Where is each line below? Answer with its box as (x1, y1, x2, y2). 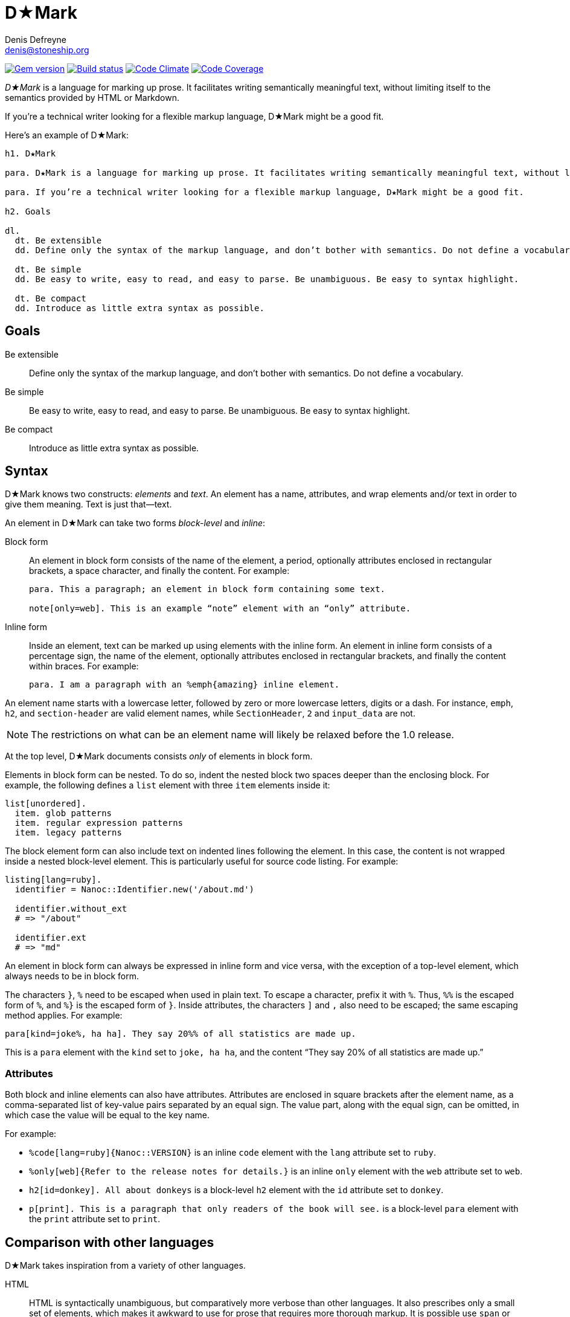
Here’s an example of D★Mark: (5, 129, 129, 140)
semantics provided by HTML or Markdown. (5, 92, 179, 103)
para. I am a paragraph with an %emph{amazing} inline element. (29, 680, 340, 690)
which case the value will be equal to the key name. (5, 1110, 210, 1121)
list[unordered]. (5, 799, 86, 809)
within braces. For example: (29, 661, 139, 672)
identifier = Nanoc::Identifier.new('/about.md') (14, 884, 255, 895)
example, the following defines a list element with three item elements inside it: (5, 780, 330, 791)
